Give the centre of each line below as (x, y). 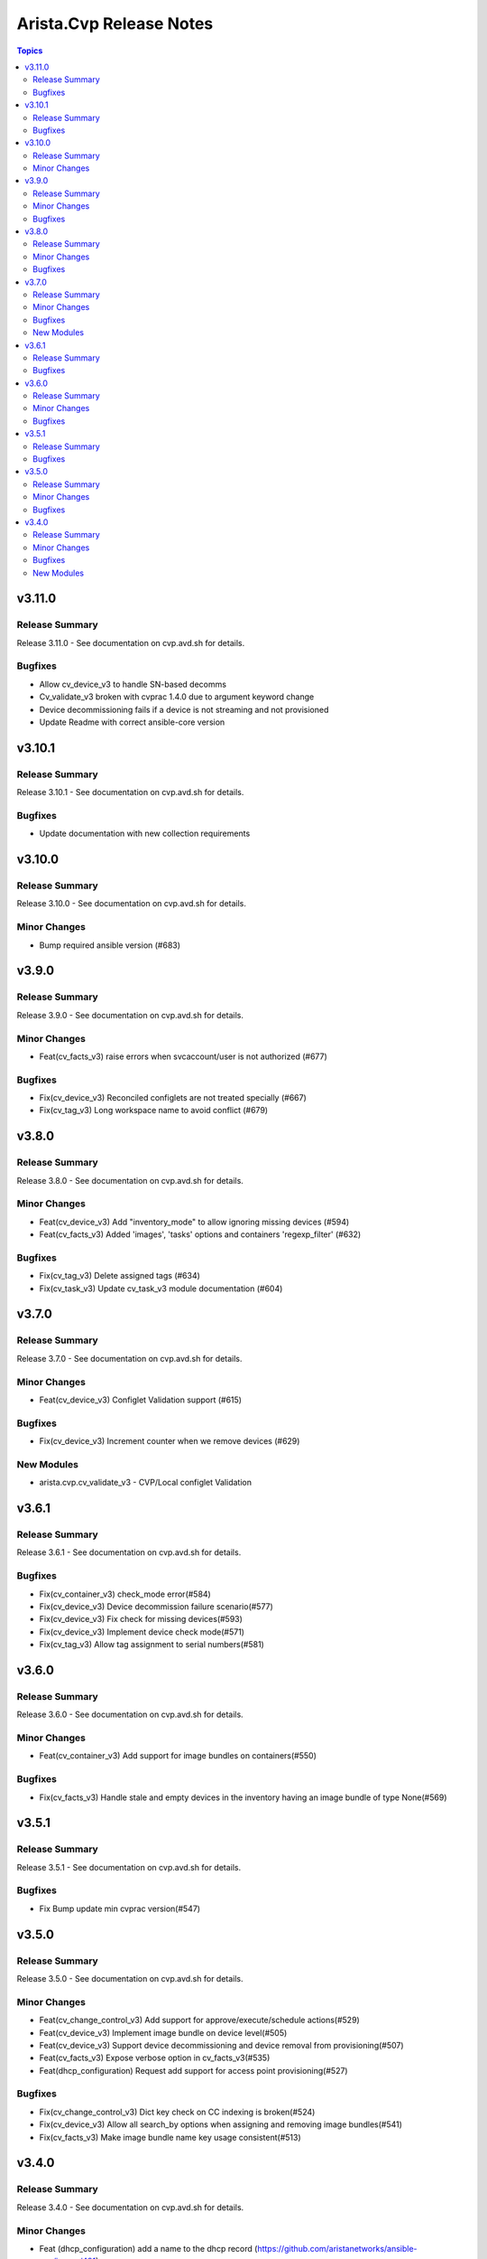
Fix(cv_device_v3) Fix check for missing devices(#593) (141, 1619)
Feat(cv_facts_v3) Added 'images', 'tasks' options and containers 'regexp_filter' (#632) (200, 1234)
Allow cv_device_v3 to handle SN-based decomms (133, 684)
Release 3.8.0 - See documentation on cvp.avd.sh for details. (130, 1180)
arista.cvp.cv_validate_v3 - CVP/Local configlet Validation (146, 1483)
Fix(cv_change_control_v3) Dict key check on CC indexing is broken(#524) (177, 2112)
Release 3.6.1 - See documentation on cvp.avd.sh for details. (129, 1552)
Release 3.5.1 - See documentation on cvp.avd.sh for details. (129, 1867)
